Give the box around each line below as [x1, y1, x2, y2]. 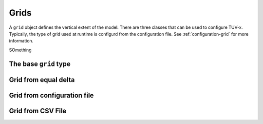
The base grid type [9, 60, 71, 68]
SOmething [9, 47, 32, 53]
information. [9, 38, 34, 44]
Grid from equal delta [9, 76, 75, 84]
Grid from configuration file [9, 91, 94, 100]
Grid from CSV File [9, 106, 67, 115]
